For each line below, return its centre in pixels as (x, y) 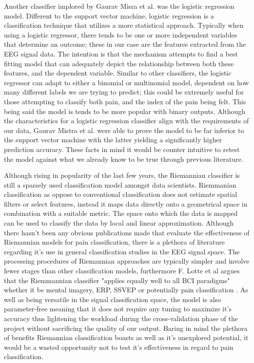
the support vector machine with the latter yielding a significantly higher (113, 140)
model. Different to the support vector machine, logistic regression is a (109, 15)
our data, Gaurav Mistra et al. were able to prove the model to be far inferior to (124, 130)
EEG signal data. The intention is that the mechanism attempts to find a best (121, 53)
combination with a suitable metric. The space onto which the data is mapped (121, 213)
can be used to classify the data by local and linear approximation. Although (119, 223)
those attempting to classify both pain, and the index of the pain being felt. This (125, 101)
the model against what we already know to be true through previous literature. (124, 159)
